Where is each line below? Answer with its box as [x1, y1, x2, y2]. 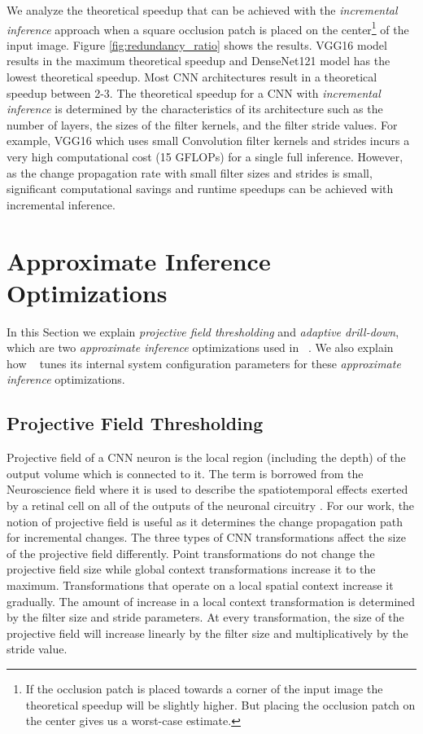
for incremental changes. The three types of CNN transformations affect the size [7, 529, 406, 546]
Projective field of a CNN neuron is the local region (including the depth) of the [7, 449, 406, 466]
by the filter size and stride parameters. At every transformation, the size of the [7, 609, 404, 626]
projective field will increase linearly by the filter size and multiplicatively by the [7, 624, 408, 641]
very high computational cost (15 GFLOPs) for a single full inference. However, [7, 148, 403, 165]
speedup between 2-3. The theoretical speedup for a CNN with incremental [7, 84, 381, 101]
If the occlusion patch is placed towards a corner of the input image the [25, 679, 383, 697]
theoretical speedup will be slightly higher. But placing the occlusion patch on [25, 696, 416, 713]
